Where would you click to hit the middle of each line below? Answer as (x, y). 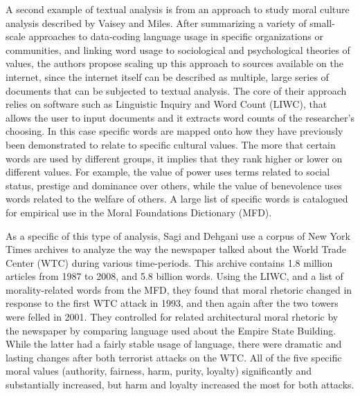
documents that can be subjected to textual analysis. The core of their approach (176, 90)
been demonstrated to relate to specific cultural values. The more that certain (171, 144)
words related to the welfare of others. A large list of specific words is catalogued (177, 199)
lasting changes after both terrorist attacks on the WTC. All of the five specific (174, 357)
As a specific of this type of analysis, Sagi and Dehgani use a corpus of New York (178, 235)
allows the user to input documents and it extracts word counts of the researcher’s (180, 117)
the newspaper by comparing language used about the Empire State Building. (171, 330)
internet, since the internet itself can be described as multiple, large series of (167, 76)
